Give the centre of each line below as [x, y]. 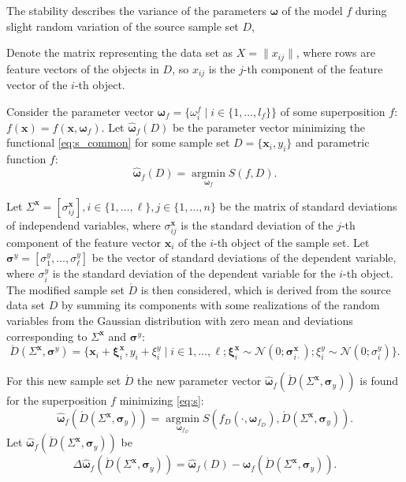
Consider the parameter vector [80, 111]
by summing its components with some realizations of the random [220, 305]
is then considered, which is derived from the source [266, 289]
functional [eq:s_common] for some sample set [118, 142]
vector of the [37, 85]
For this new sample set [64, 381]
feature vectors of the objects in [83, 68]
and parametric [332, 142]
